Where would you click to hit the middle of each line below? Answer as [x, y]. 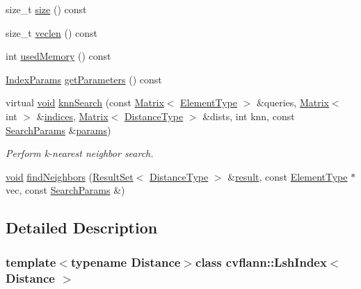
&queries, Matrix [292, 102]
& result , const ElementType [288, 176]
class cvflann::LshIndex [261, 262]
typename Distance [126, 262]
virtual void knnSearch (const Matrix [85, 102]
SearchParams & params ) [58, 130]
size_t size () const [46, 9]
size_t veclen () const [51, 32]
